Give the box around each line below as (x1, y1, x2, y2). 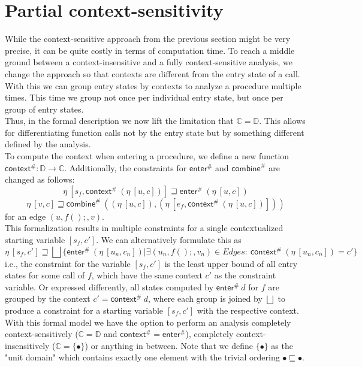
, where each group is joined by (148, 292, 263, 305)
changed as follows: (5, 173, 75, 186)
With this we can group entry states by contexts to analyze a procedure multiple (5, 79, 301, 92)
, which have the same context (91, 269, 203, 281)
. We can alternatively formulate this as (96, 233, 242, 246)
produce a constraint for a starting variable (5, 304, 164, 316)
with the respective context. (197, 304, 299, 316)
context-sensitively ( (5, 327, 79, 340)
